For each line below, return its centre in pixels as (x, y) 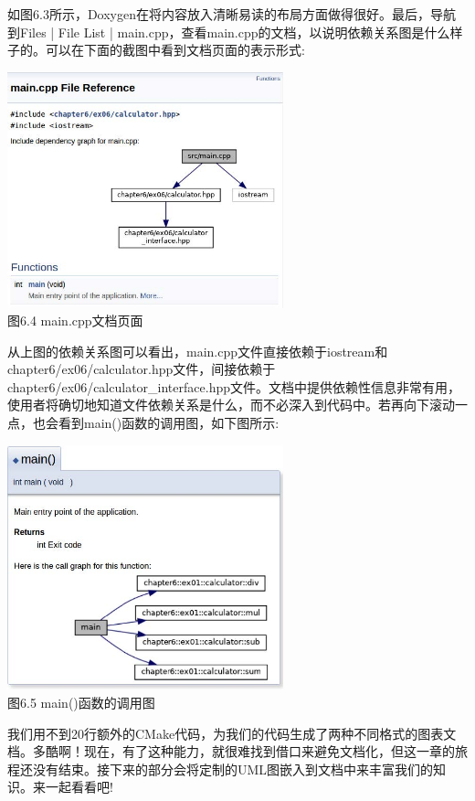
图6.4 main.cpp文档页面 (75, 320)
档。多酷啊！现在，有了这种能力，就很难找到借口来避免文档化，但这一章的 (231, 751)
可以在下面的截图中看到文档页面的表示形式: (175, 50)
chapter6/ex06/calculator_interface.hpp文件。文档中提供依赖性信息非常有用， (234, 386)
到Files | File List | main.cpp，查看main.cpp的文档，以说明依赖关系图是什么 (229, 32)
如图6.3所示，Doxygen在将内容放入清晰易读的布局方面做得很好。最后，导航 (232, 14)
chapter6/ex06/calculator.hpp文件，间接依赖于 (142, 369)
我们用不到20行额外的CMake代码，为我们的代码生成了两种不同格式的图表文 (232, 733)
